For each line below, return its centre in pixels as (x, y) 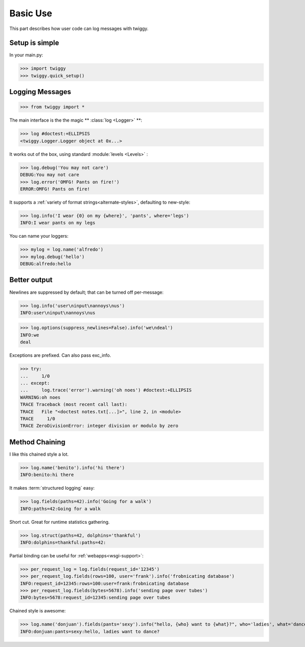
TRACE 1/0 (38, 418)
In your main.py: (26, 55)
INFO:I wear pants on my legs (58, 223)
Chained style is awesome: (38, 611)
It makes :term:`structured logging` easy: (52, 488)
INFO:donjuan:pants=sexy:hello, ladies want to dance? (90, 631)
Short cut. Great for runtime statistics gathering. (59, 522)
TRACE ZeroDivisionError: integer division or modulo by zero (99, 426)
